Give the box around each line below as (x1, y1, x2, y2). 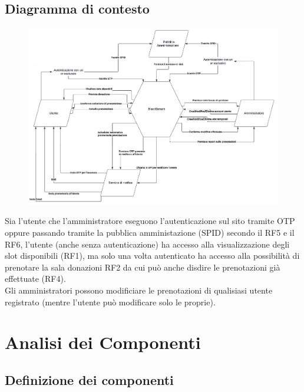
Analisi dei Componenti (5, 330, 201, 354)
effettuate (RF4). (5, 272, 66, 285)
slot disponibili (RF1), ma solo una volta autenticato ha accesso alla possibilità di (5, 249, 300, 262)
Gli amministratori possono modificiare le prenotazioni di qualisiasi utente (5, 284, 273, 297)
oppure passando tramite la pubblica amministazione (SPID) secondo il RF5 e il (5, 226, 295, 239)
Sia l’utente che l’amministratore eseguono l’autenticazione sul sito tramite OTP (5, 215, 295, 227)
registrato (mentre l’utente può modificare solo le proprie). (5, 295, 216, 308)
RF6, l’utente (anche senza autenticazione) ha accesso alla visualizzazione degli (5, 238, 290, 250)
